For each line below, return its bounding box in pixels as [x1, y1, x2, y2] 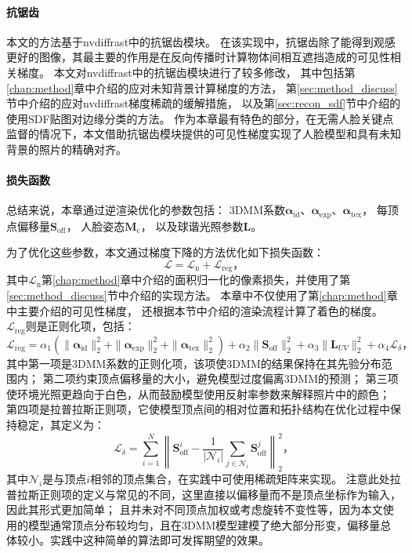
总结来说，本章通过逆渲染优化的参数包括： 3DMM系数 [6, 202, 286, 218]
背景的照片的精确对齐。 [6, 140, 127, 157]
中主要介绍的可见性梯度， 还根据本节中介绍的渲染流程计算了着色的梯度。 [6, 302, 383, 318]
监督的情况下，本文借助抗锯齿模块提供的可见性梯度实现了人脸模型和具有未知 [6, 126, 401, 142]
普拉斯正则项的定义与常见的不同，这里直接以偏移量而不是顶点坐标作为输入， [6, 486, 401, 502]
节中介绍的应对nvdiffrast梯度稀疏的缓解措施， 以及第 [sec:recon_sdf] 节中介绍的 [6, 95, 401, 111]
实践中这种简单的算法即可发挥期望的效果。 [49, 532, 269, 548]
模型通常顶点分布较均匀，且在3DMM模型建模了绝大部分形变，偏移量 [27, 516, 381, 533]
